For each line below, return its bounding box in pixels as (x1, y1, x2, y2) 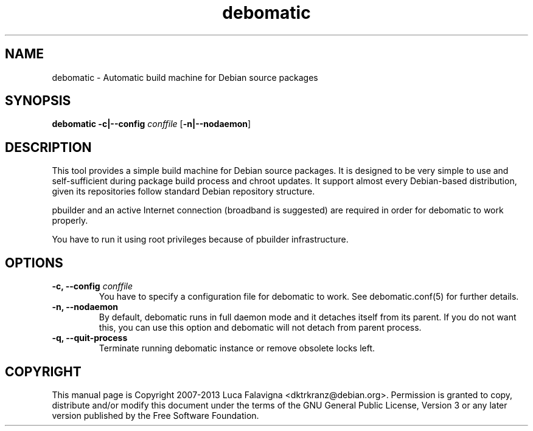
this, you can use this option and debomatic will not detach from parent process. (99, 322, 422, 333)
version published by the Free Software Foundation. (52, 410, 259, 421)
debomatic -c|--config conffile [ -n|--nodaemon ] (52, 119, 251, 129)
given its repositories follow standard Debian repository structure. (52, 186, 315, 197)
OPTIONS (5, 255, 63, 271)
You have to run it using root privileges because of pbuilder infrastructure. (52, 234, 349, 245)
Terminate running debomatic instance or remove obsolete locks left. (99, 343, 375, 354)
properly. (52, 215, 88, 226)
